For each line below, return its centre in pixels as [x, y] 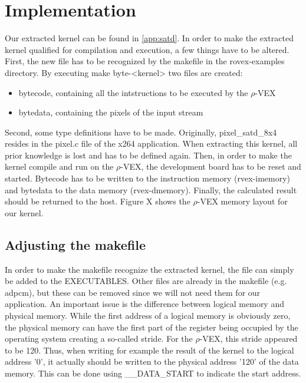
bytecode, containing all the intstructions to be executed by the [133, 92]
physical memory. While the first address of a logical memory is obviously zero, [148, 316]
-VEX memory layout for [242, 201]
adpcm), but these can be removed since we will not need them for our [133, 292]
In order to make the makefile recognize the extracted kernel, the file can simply [149, 269]
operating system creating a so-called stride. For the [99, 339]
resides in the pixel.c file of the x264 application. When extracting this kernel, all [151, 143]
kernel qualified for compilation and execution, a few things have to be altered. [147, 49]
